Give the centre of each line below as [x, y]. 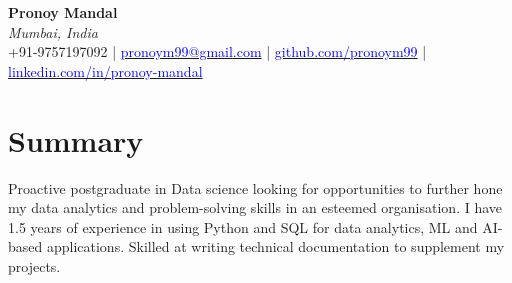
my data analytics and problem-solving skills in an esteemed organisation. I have [255, 207]
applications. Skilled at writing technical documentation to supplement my [275, 246]
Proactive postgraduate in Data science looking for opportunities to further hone [255, 187]
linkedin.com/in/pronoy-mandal [105, 70]
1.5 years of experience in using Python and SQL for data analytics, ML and [243, 226]
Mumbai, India [53, 31]
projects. [34, 265]
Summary [76, 139]
